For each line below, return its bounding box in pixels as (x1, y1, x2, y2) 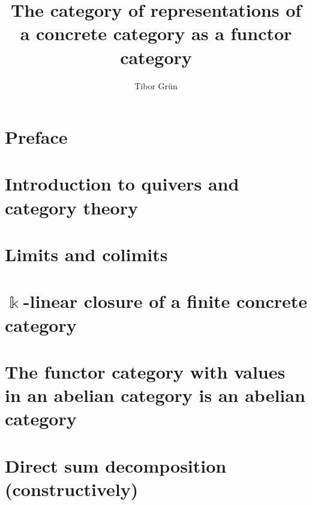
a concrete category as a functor (20, 21, 292, 46)
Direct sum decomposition (5, 453, 227, 477)
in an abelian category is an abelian (5, 383, 305, 407)
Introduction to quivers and (5, 171, 239, 196)
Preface (5, 125, 68, 149)
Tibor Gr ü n (134, 79, 178, 92)
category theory (5, 195, 138, 219)
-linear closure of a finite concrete (23, 289, 307, 313)
